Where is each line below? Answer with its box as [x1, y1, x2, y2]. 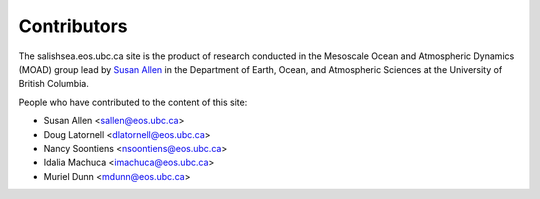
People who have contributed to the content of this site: [18, 96, 248, 108]
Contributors [18, 15, 129, 37]
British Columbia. [18, 78, 89, 90]
